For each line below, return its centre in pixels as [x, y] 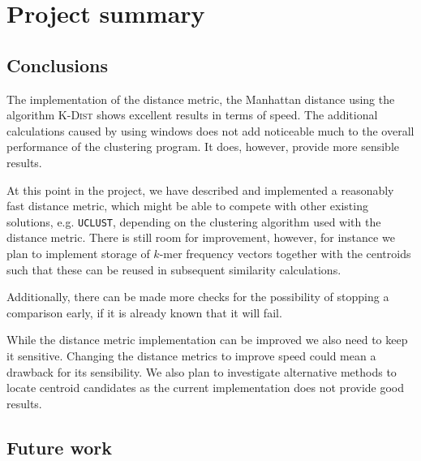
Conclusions [58, 65]
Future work [60, 447]
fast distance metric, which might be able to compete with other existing [187, 206]
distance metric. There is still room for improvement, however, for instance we [201, 237]
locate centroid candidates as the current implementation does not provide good [205, 388]
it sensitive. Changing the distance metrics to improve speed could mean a [191, 355]
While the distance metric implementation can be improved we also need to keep [207, 340]
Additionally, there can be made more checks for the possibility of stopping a [198, 297]
